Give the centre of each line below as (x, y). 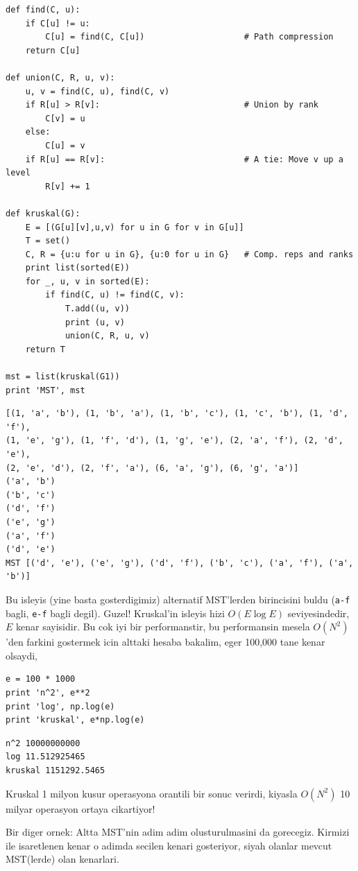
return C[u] (53, 50)
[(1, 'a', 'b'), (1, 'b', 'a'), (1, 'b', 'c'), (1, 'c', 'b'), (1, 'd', (177, 414)
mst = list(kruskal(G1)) (63, 377)
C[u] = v (65, 145)
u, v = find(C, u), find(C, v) (97, 91)
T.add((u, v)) (97, 309)
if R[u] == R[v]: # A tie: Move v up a (184, 159)
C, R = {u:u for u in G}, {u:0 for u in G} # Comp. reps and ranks (189, 254)
